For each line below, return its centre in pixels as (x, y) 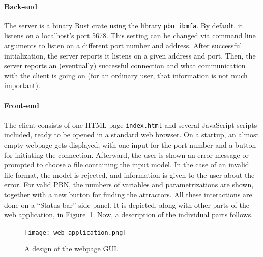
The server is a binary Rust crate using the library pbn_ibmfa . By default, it (124, 25)
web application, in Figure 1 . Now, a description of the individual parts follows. (129, 215)
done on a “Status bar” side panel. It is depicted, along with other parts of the (127, 204)
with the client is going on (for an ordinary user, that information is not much (126, 75)
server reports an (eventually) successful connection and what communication (125, 65)
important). (22, 85)
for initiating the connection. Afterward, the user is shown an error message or (126, 154)
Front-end (22, 105)
